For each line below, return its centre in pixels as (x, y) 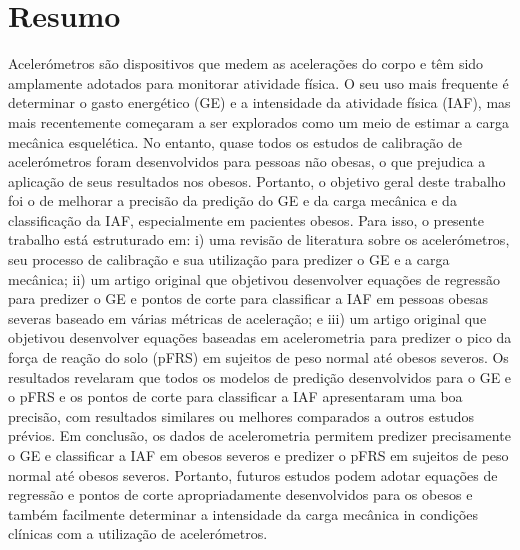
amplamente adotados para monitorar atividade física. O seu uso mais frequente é (258, 82)
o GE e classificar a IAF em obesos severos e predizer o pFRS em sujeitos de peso (258, 455)
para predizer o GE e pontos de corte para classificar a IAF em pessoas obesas (248, 298)
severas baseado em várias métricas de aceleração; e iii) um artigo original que (247, 317)
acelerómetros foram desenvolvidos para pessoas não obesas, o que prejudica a (247, 161)
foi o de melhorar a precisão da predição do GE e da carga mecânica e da (232, 200)
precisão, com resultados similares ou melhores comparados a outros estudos (241, 415)
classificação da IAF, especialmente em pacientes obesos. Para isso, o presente (246, 219)
